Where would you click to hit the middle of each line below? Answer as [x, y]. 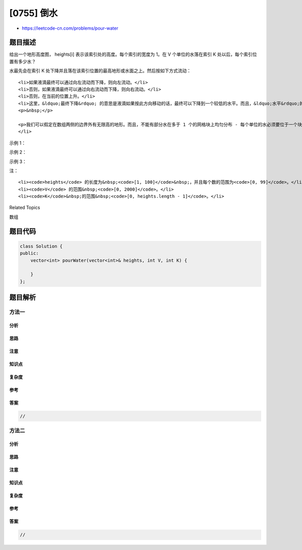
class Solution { [41, 246]
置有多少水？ [23, 61]
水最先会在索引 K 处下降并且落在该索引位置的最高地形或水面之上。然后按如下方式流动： [100, 71]
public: [29, 253]
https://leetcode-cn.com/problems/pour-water [70, 28]
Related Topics [25, 208]
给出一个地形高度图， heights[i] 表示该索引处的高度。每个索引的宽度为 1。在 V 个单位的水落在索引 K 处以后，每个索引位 [133, 54]
